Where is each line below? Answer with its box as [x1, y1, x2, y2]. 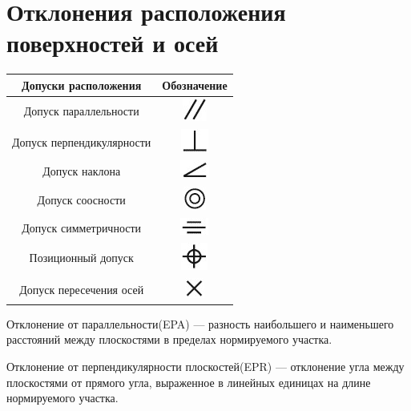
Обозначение [162, 76, 228, 93]
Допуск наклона [42, 163, 121, 179]
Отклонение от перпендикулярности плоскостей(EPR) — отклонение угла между [6, 358, 405, 374]
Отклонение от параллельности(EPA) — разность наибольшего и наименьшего [6, 315, 394, 332]
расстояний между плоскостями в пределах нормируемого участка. [6, 331, 332, 348]
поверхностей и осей [6, 26, 219, 59]
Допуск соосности [37, 191, 126, 208]
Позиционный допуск [29, 249, 134, 266]
